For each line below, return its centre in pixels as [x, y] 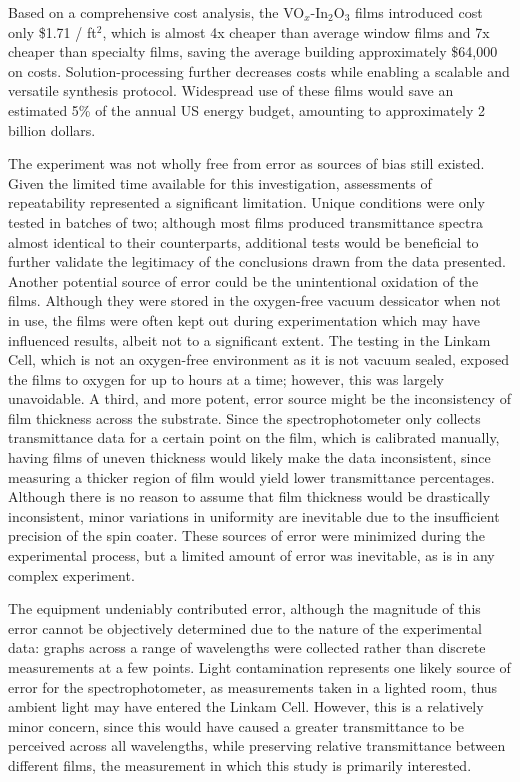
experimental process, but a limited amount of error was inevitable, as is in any [251, 555]
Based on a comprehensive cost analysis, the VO [156, 12]
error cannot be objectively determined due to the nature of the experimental [245, 627]
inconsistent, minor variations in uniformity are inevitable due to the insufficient [254, 515]
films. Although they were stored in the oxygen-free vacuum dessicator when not [254, 300]
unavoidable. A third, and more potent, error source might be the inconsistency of [259, 398]
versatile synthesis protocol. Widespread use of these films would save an [231, 90]
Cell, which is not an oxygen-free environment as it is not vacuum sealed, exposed [258, 359]
